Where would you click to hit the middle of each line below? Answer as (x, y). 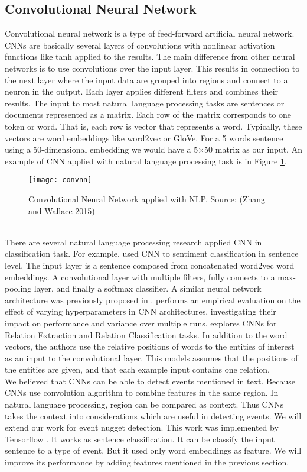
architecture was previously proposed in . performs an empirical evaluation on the (153, 300)
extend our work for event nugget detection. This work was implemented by (142, 427)
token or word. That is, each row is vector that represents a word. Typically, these (153, 126)
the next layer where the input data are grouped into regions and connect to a (146, 80)
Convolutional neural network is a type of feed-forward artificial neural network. (150, 33)
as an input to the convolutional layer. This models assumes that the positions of (151, 358)
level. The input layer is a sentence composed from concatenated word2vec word (150, 265)
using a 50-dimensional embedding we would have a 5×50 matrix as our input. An (153, 149)
